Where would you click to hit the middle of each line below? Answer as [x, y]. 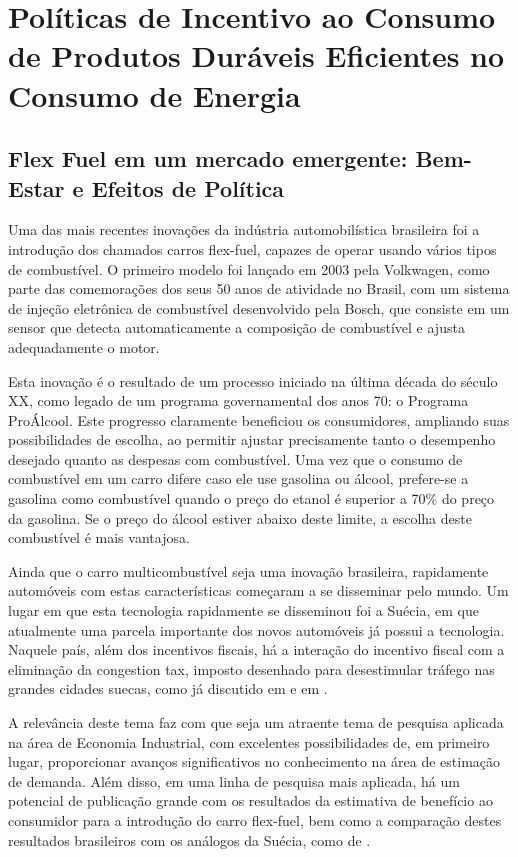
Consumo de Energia [154, 94]
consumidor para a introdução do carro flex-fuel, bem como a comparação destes [255, 819]
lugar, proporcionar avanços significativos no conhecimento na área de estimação [254, 761]
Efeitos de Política [188, 187]
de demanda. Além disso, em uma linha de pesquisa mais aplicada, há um [234, 780]
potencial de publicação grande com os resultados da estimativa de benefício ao [250, 800]
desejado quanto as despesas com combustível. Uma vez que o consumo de [235, 458]
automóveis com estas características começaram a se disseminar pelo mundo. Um [258, 590]
